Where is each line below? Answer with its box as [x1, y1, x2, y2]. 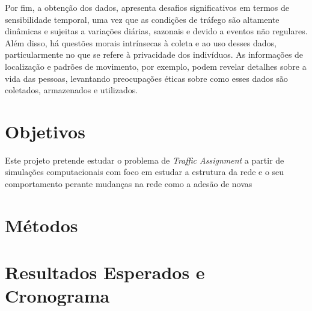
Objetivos [5, 119, 85, 143]
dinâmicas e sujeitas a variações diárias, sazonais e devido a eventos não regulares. [5, 25, 308, 37]
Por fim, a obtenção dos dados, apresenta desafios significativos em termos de [5, 1, 289, 13]
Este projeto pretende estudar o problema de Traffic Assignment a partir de [5, 153, 284, 166]
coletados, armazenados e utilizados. [5, 84, 138, 96]
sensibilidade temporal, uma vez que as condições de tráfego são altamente [5, 13, 280, 25]
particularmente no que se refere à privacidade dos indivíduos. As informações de [5, 48, 304, 61]
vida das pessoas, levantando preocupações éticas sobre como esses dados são [5, 72, 288, 84]
